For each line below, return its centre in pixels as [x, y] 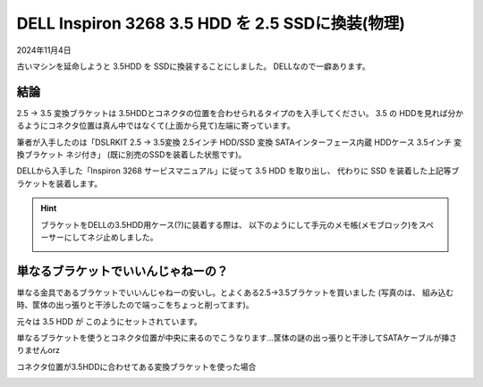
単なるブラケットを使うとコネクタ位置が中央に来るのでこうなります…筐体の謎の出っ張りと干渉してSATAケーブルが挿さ [237, 338]
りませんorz [38, 350]
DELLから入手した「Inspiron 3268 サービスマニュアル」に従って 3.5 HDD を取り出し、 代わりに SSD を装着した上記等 [234, 171]
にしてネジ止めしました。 [111, 237]
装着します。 [79, 183]
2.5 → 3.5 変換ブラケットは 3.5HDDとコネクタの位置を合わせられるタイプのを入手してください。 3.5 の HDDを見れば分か [240, 113]
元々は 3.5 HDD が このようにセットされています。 [110, 321]
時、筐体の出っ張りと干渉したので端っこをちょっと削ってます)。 [135, 305]
